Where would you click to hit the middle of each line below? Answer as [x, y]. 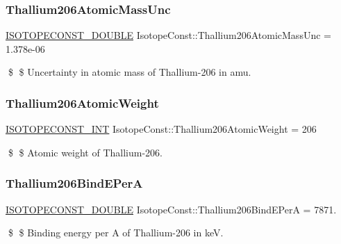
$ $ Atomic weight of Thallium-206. [85, 152]
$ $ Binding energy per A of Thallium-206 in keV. [116, 233]
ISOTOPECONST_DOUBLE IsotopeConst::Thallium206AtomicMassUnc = [168, 35]
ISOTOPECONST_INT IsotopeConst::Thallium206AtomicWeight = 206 [161, 129]
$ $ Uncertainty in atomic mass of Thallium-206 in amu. [130, 72]
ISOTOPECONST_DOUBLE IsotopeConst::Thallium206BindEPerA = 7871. [171, 209]
